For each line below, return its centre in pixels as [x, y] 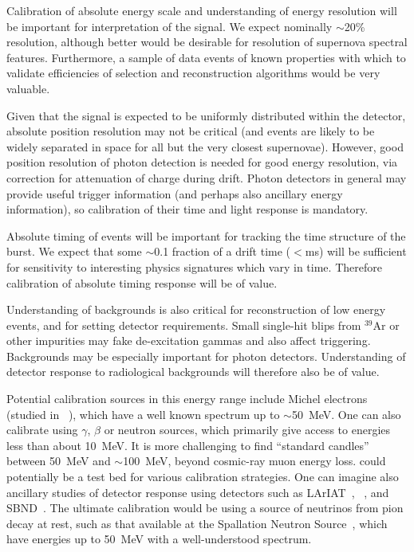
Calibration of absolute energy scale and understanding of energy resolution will [202, 10]
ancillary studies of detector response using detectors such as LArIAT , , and [198, 492]
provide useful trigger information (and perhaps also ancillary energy [175, 193]
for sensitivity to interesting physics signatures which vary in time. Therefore [194, 266]
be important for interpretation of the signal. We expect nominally [170, 26]
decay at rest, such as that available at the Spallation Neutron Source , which [197, 523]
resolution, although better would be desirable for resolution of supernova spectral [207, 42]
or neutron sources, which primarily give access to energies [247, 430]
